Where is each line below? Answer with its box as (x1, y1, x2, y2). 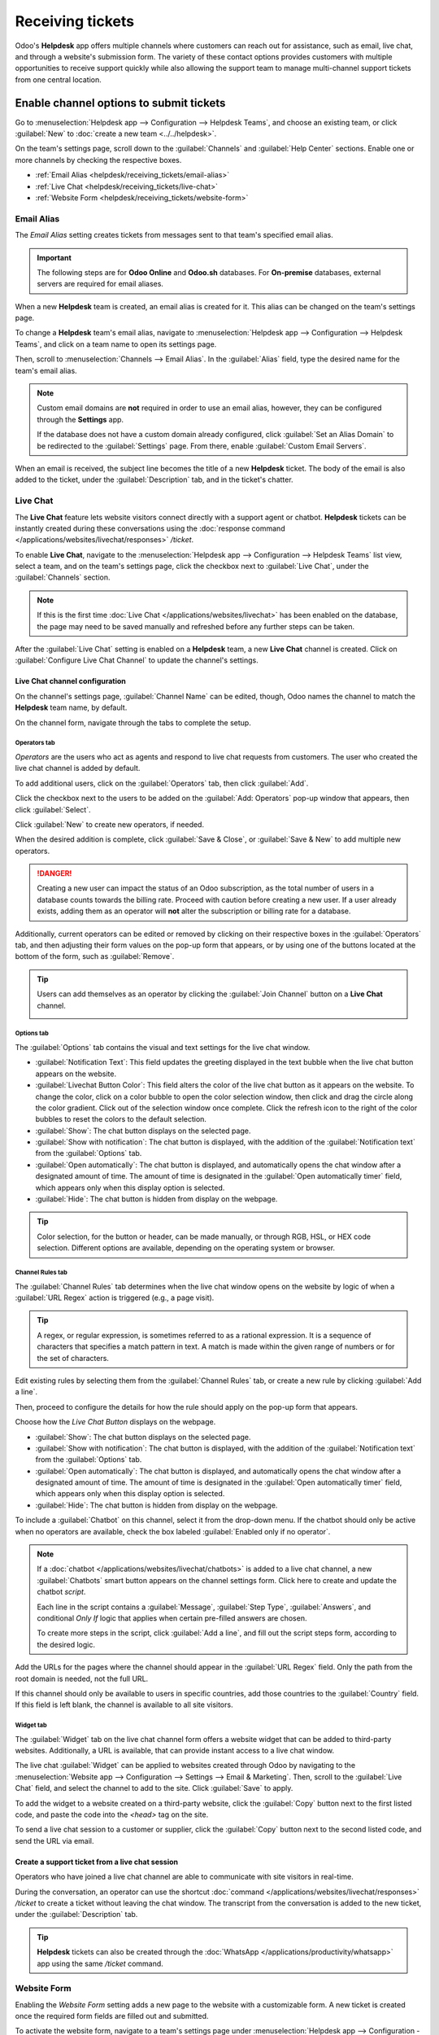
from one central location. (15, 74, 102, 85)
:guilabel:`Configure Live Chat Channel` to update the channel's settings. (15, 655, 259, 665)
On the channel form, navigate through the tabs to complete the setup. (15, 717, 251, 728)
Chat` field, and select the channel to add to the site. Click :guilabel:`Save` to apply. (15, 1783, 293, 1793)
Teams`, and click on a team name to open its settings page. (15, 339, 217, 349)
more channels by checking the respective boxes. (15, 155, 182, 164)
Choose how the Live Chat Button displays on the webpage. (15, 1417, 216, 1427)
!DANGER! (37, 869, 72, 878)
